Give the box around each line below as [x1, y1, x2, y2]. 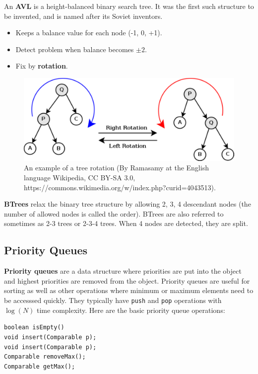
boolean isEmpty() [4, 324, 64, 331]
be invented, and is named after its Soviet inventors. [4, 10, 163, 21]
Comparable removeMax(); [4, 353, 86, 361]
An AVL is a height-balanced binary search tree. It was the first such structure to [4, 1, 254, 11]
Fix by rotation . [15, 61, 68, 71]
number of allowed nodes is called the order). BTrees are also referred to [4, 208, 224, 219]
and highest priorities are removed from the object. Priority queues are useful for [4, 275, 250, 286]
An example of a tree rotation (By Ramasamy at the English [24, 162, 209, 173]
